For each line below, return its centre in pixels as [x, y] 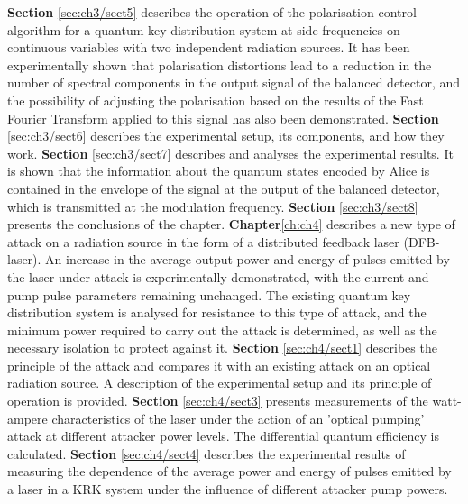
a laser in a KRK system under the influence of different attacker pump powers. [228, 489]
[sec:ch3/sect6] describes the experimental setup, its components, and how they [226, 136]
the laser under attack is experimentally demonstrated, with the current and [218, 276]
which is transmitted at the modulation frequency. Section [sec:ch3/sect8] [213, 206]
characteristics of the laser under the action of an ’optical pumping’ [238, 418]
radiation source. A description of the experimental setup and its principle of [220, 383]
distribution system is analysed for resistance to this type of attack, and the [217, 312]
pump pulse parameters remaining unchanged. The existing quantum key [209, 294]
